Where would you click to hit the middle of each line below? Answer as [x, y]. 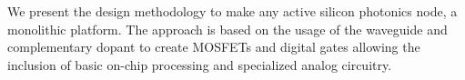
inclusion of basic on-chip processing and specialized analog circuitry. [200, 64]
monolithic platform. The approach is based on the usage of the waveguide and [227, 29]
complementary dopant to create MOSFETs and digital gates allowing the [214, 47]
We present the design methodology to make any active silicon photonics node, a [232, 11]
